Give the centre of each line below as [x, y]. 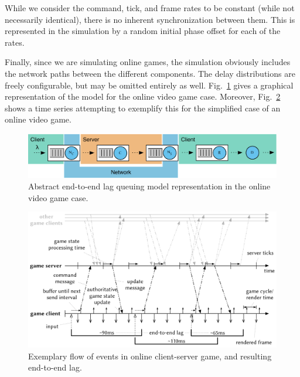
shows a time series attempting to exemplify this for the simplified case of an [143, 108]
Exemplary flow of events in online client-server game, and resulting [150, 356]
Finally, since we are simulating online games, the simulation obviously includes [148, 62]
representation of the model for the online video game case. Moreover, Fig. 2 [143, 96]
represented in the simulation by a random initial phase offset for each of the [143, 31]
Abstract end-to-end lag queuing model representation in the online [149, 186]
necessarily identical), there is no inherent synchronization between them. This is [150, 19]
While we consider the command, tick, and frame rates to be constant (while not [150, 8]
